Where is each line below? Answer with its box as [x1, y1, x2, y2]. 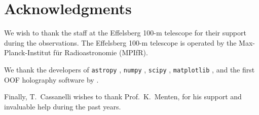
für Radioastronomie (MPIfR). [53, 47, 148, 58]
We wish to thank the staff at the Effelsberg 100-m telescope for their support [4, 27, 246, 38]
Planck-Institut [4, 47, 51, 58]
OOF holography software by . [4, 74, 99, 85]
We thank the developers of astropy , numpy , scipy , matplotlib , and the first [4, 64, 255, 74]
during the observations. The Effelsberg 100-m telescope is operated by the [4, 37, 237, 48]
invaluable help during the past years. [4, 101, 121, 111]
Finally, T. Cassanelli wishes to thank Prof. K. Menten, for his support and [4, 91, 242, 102]
